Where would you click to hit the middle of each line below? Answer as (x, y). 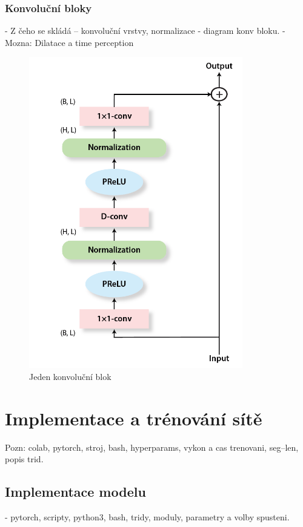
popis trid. (24, 459)
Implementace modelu (75, 492)
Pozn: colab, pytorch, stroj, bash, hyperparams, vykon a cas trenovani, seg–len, (152, 447)
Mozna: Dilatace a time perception (69, 42)
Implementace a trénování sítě (134, 418)
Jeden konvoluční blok (70, 376)
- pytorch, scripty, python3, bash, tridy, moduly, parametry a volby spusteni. (147, 517)
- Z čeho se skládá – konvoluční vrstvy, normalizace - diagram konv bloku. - (145, 31)
